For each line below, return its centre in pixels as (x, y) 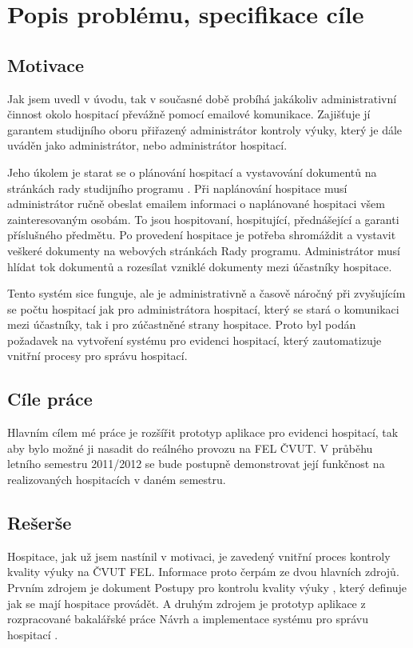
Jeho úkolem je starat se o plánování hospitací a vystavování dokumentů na (192, 172)
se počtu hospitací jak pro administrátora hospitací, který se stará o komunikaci (203, 308)
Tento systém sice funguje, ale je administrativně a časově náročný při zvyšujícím (206, 293)
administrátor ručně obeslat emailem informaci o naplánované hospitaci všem (196, 204)
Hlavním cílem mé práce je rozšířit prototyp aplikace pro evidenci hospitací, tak (203, 432)
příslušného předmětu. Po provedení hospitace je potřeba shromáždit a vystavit (202, 235)
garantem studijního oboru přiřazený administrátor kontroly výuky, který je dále (205, 129)
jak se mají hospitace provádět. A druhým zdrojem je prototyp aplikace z (187, 603)
